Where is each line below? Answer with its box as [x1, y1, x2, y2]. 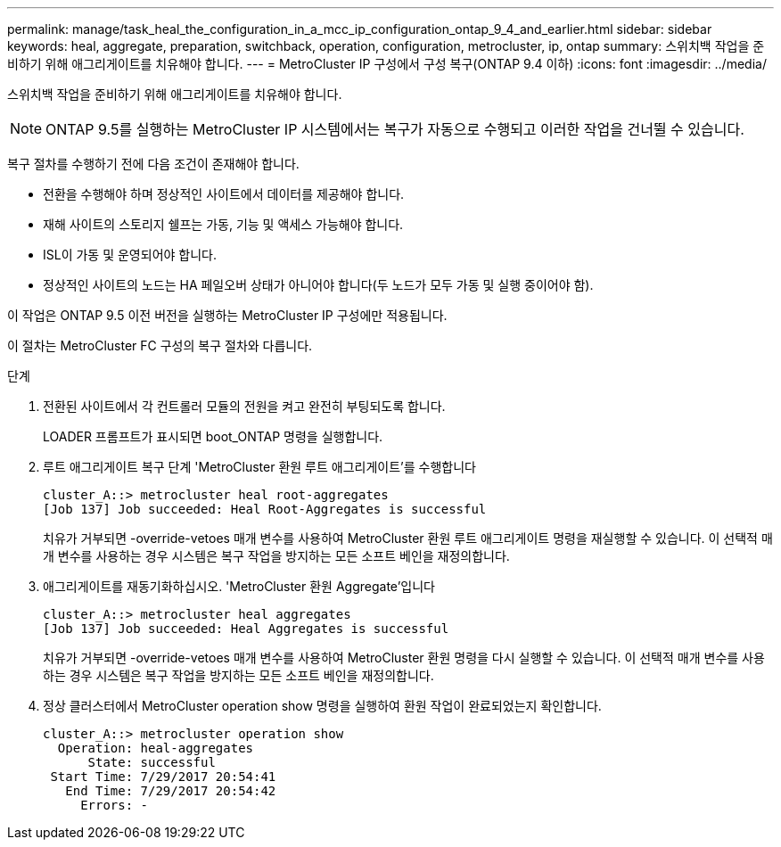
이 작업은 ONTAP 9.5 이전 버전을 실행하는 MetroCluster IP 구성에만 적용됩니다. [7, 308, 448, 323]
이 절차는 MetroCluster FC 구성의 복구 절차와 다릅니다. [7, 338, 313, 353]
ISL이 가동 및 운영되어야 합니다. [43, 247, 218, 262]
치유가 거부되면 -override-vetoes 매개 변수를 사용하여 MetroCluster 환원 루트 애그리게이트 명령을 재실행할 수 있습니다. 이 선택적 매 [43, 530, 773, 546]
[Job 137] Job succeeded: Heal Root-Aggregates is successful [43, 502, 487, 516]
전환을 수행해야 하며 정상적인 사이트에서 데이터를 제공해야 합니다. [43, 186, 405, 201]
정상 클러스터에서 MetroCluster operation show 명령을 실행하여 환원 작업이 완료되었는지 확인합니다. [43, 698, 602, 713]
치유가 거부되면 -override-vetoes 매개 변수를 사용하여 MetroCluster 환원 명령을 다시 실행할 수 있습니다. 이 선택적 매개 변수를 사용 [43, 650, 765, 665]
